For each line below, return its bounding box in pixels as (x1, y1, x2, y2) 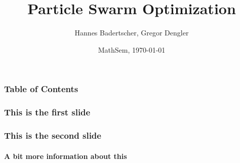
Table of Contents (4, 83, 78, 95)
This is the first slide (4, 106, 91, 118)
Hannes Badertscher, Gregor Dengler (74, 27, 189, 38)
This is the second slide (4, 129, 101, 141)
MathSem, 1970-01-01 (98, 44, 166, 55)
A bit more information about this (4, 150, 127, 161)
